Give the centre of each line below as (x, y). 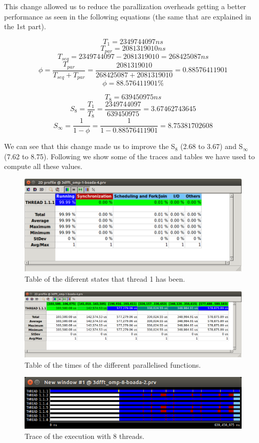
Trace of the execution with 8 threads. (84, 436)
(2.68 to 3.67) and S (212, 146)
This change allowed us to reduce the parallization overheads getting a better (125, 6)
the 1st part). (25, 26)
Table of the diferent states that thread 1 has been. (105, 278)
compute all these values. (43, 166)
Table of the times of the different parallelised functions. (113, 364)
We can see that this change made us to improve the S (90, 146)
